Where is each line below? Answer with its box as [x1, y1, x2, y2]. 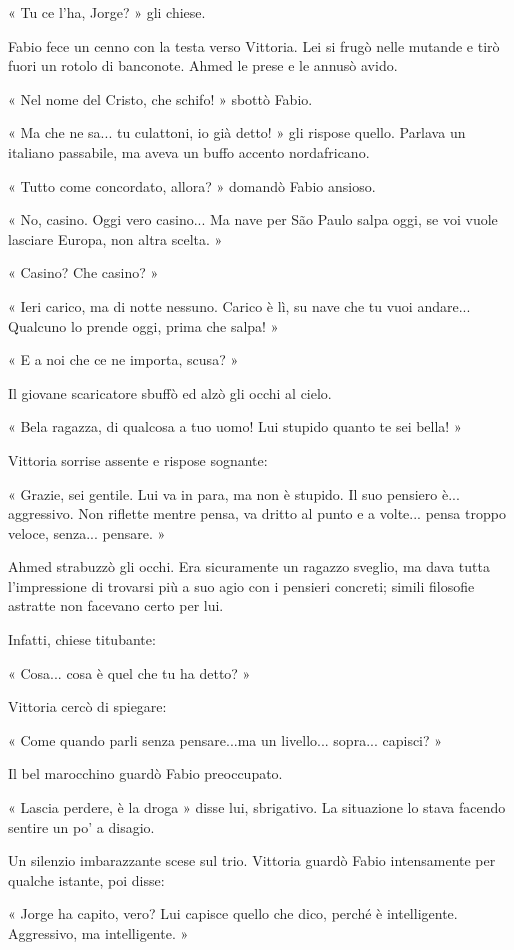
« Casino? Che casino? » [8, 262, 159, 283]
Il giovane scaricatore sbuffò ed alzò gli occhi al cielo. [8, 382, 332, 403]
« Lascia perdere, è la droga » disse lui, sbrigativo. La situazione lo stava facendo [8, 797, 506, 818]
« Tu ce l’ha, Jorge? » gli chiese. [8, 2, 206, 22]
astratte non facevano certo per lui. [8, 595, 224, 616]
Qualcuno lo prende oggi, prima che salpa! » [8, 315, 279, 336]
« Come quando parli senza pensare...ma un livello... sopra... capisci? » [8, 729, 443, 750]
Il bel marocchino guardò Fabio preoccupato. [8, 763, 283, 784]
